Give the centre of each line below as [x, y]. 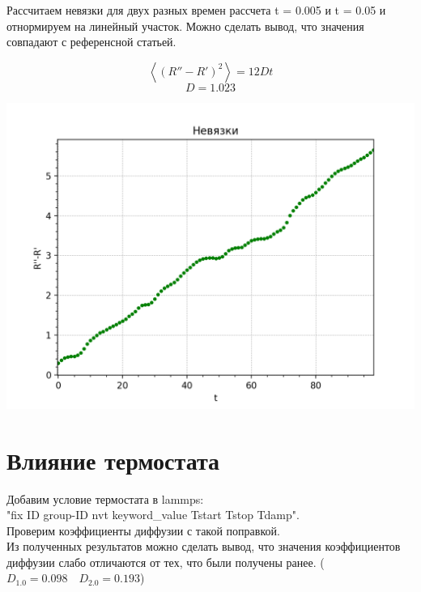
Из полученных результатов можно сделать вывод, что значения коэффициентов [204, 546]
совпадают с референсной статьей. [91, 42]
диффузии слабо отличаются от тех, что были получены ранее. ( [166, 562]
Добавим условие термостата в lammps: [105, 498]
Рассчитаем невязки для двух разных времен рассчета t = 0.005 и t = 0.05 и [196, 10]
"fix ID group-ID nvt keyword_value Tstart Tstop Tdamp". [153, 515]
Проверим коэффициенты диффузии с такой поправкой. [143, 530]
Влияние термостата [113, 460]
